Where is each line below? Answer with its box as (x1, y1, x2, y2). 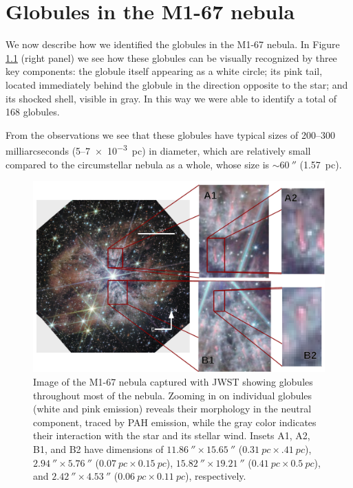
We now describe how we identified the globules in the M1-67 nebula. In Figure (6, 37, 340, 52)
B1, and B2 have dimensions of (33, 441, 164, 456)
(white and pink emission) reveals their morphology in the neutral (33, 401, 312, 416)
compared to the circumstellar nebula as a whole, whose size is (6, 157, 270, 171)
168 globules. (6, 104, 60, 119)
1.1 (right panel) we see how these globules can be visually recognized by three (6, 50, 337, 65)
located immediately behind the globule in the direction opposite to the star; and (6, 77, 348, 91)
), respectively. (185, 469, 246, 483)
